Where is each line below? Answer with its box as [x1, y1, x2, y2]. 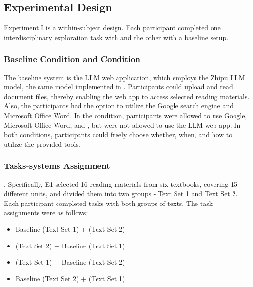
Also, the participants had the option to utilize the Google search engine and [4, 101, 234, 111]
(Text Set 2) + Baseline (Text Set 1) [15, 240, 125, 250]
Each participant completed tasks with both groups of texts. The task [4, 198, 213, 208]
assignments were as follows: [4, 207, 88, 218]
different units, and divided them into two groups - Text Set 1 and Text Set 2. [4, 188, 238, 199]
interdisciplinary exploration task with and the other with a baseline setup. [4, 32, 229, 42]
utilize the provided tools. [4, 139, 80, 149]
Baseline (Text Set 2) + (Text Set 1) [15, 273, 125, 283]
